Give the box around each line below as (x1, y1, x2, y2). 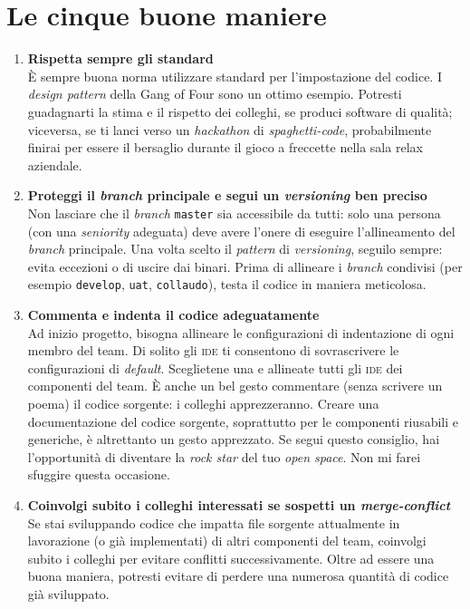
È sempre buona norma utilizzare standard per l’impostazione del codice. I (27, 66, 442, 85)
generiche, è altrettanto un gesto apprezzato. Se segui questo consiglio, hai (27, 430, 440, 449)
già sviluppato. (27, 584, 110, 603)
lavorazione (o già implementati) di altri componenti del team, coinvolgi (27, 531, 427, 550)
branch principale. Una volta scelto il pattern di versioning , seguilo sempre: (27, 239, 443, 258)
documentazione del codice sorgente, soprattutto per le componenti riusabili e (27, 411, 459, 430)
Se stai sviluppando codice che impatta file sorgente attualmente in (27, 513, 400, 532)
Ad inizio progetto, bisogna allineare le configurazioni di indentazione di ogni (27, 323, 455, 342)
